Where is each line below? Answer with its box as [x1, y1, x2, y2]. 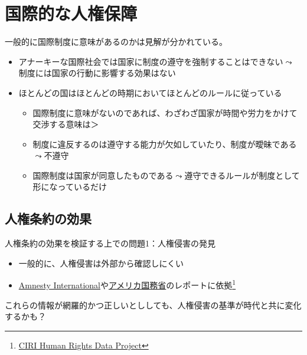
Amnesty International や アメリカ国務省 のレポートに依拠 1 [18, 277, 236, 291]
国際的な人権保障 [5, 1, 138, 25]
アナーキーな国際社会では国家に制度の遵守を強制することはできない [18, 55, 283, 67]
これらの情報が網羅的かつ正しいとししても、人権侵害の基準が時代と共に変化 [5, 298, 302, 311]
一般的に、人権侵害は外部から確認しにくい [18, 257, 184, 269]
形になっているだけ [32, 180, 107, 193]
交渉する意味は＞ [32, 118, 99, 130]
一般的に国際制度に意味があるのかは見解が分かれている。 [5, 35, 228, 48]
